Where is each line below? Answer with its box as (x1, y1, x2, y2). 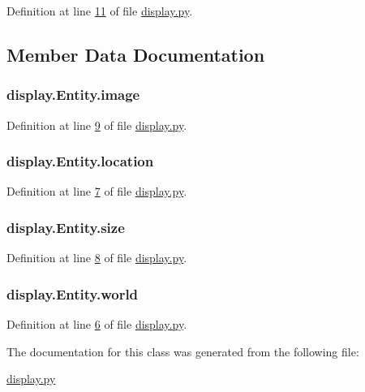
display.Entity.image (6, 84, 140, 105)
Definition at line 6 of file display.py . (6, 316, 187, 333)
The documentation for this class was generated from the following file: (6, 342, 359, 360)
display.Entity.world (6, 283, 139, 304)
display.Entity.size (6, 217, 125, 237)
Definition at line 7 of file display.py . (6, 183, 187, 200)
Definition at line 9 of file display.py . (6, 116, 187, 133)
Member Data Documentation (6, 41, 265, 67)
